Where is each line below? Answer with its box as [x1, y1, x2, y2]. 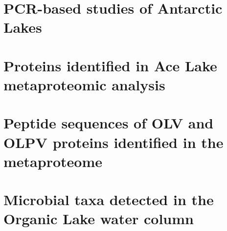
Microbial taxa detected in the [3, 189, 214, 210]
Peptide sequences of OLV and [3, 113, 214, 133]
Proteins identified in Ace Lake [3, 55, 217, 75]
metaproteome [3, 151, 102, 171]
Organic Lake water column [3, 209, 194, 229]
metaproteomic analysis [3, 74, 165, 94]
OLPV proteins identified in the [3, 132, 224, 152]
